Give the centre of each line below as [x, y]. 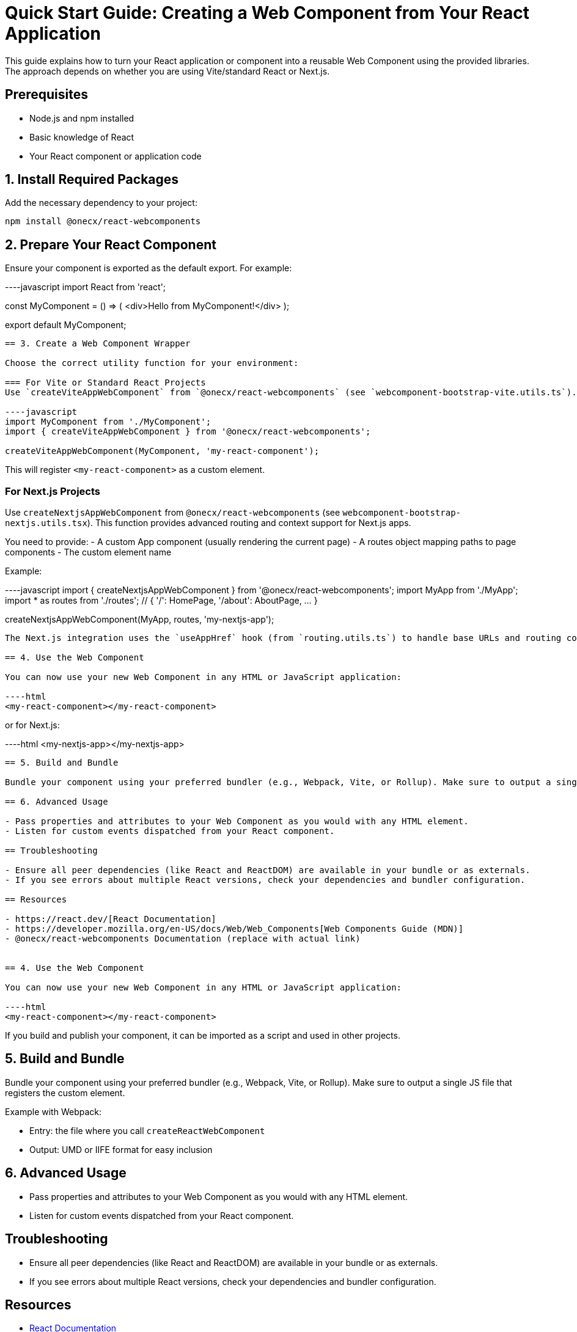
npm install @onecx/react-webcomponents [103, 221]
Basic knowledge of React [82, 137]
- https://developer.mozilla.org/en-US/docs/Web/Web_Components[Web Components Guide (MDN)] [234, 929]
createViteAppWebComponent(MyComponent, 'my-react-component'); [162, 451]
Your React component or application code [116, 156]
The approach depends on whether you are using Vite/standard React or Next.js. [167, 71]
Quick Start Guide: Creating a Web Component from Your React [267, 13]
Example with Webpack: [53, 1111]
